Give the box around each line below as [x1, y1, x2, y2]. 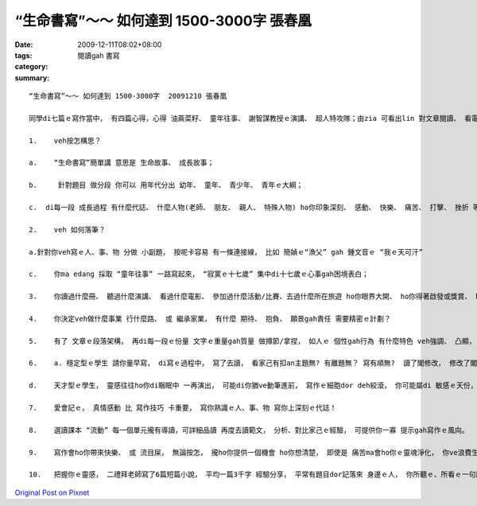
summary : [14, 72, 50, 83]
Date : [14, 40, 33, 49]
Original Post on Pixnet [14, 488, 90, 497]
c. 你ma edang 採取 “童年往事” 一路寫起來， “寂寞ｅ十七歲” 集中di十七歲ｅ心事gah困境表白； [29, 270, 370, 278]
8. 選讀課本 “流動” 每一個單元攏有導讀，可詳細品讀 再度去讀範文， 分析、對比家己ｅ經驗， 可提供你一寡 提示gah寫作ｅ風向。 [29, 426, 469, 434]
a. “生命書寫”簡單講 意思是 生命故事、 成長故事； [29, 158, 215, 167]
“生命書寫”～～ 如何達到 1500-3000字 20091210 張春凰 [29, 91, 227, 101]
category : [14, 62, 48, 72]
